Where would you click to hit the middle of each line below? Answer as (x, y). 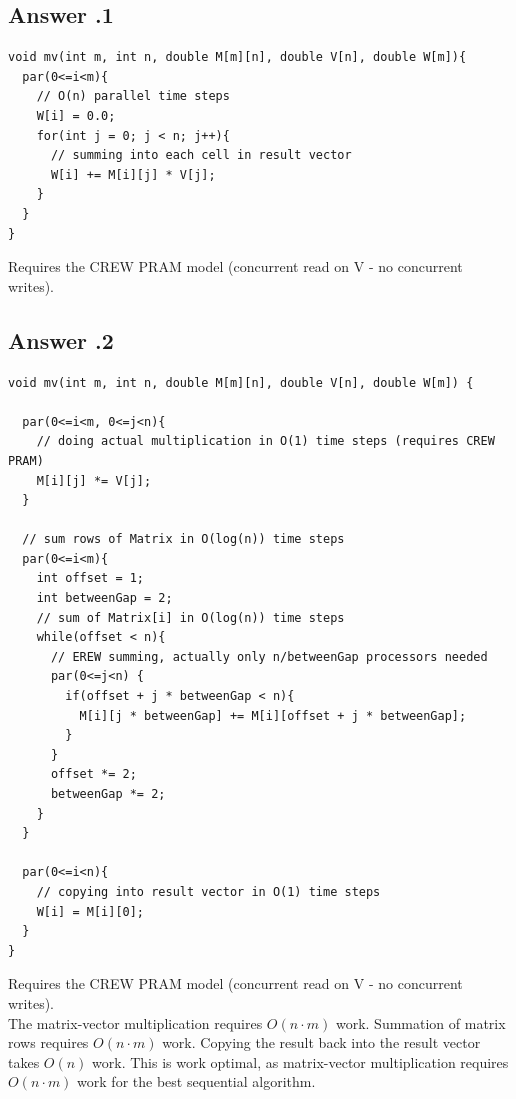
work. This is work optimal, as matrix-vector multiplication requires (300, 1061)
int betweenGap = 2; (104, 598)
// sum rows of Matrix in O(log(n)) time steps (183, 539)
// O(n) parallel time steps (133, 96)
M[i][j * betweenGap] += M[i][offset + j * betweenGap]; (273, 715)
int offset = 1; (90, 578)
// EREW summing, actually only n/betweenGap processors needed (269, 656)
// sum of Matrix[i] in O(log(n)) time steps (190, 617)
